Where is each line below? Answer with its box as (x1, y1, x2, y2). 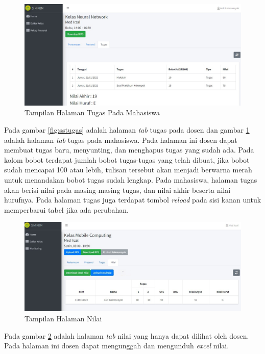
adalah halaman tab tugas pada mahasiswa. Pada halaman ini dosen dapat (4, 134, 237, 145)
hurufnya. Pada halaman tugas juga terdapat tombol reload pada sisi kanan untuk (4, 194, 261, 205)
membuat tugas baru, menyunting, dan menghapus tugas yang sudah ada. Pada (4, 144, 254, 155)
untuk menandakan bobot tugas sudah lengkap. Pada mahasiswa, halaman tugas (4, 174, 257, 185)
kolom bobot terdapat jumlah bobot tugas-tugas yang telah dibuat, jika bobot (4, 154, 250, 165)
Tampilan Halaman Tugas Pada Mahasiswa (25, 107, 160, 118)
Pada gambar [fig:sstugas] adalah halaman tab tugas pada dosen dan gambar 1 (4, 124, 250, 135)
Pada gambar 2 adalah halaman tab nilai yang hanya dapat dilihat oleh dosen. (4, 330, 249, 341)
